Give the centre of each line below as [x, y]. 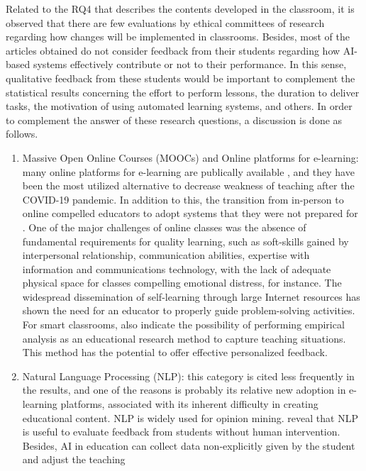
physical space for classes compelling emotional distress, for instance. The [182, 283]
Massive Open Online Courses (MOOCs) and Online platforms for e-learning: [190, 157]
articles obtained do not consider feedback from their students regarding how [173, 50]
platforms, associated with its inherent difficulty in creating [189, 404]
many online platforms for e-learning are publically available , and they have [188, 171]
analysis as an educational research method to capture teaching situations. [184, 338]
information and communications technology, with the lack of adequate [177, 268]
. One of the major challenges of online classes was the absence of [164, 227]
